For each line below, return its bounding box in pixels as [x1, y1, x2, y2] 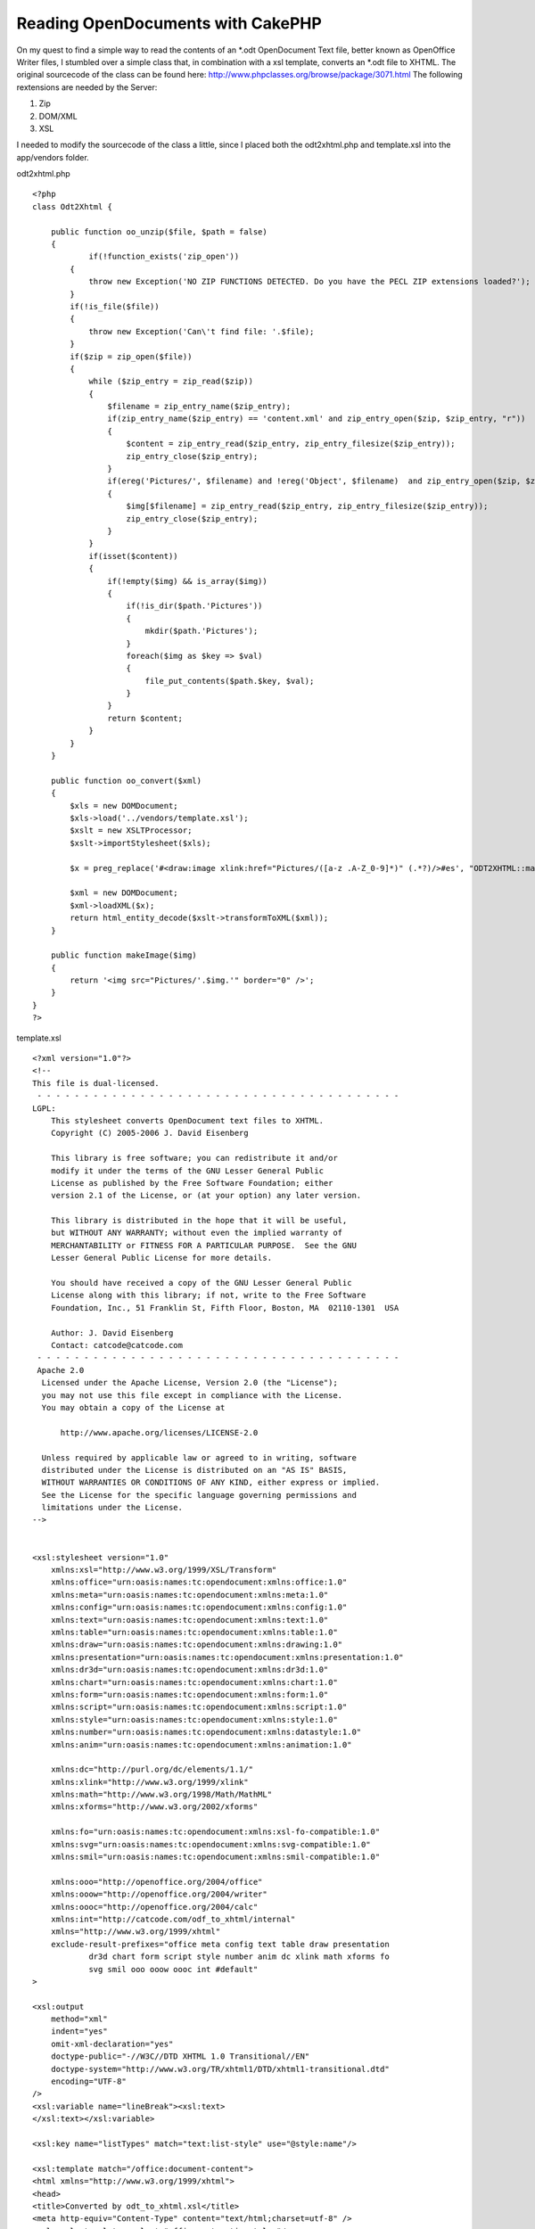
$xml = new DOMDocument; [70, 888, 178, 898]
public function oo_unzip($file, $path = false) [50, 226, 267, 236]
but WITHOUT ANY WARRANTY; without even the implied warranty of [50, 1228, 343, 1238]
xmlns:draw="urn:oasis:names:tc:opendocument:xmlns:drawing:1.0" [50, 1640, 343, 1649]
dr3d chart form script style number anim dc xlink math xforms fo [88, 1952, 390, 1962]
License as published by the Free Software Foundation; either [50, 1178, 333, 1188]
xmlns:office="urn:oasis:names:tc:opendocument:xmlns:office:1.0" [50, 1577, 348, 1587]
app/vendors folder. [16, 152, 89, 162]
